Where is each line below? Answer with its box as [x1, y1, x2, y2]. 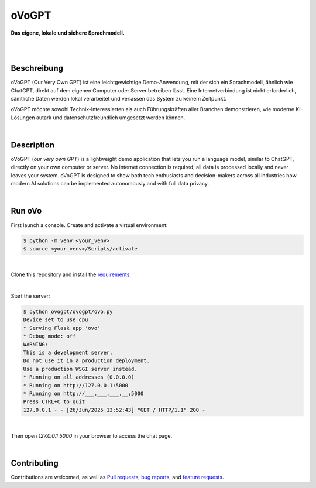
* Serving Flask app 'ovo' [23, 325, 101, 331]
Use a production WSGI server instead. [23, 366, 138, 372]
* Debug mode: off [23, 333, 76, 339]
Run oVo [11, 206, 42, 216]
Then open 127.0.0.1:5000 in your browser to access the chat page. [11, 432, 173, 439]
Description [11, 140, 55, 150]
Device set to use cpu [23, 317, 88, 323]
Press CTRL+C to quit [23, 398, 85, 405]
